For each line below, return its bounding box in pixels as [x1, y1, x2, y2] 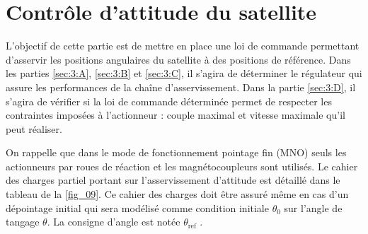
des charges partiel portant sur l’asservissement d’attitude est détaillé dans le [6, 172, 340, 187]
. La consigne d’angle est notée [47, 214, 180, 229]
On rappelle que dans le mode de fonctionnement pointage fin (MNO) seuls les [6, 145, 347, 160]
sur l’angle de [284, 200, 343, 215]
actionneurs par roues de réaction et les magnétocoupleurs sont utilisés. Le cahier [6, 158, 358, 173]
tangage [6, 214, 40, 229]
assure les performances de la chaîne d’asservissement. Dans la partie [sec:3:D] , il [6, 79, 356, 94]
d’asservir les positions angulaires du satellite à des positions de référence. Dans [6, 52, 351, 66]
